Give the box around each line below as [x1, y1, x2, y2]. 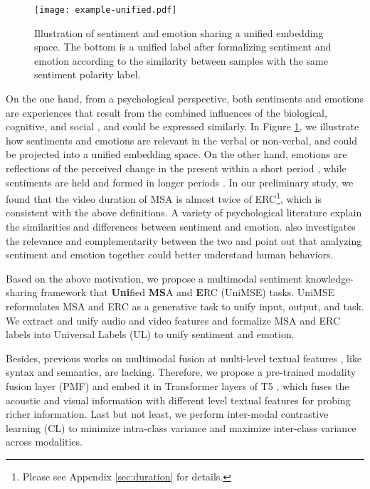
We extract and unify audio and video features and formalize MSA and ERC [6, 312, 341, 327]
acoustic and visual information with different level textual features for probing [6, 392, 351, 407]
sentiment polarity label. [34, 67, 141, 82]
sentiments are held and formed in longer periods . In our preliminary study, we [6, 174, 354, 189]
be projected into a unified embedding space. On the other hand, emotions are [6, 147, 347, 162]
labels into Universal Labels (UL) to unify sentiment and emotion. [6, 327, 295, 342]
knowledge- [305, 270, 354, 285]
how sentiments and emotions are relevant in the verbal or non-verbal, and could [6, 132, 357, 147]
